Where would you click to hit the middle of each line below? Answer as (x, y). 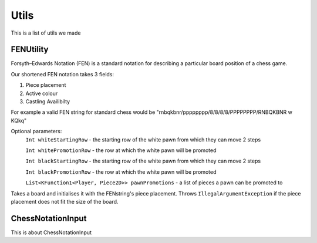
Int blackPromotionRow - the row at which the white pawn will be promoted (121, 172)
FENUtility (30, 50)
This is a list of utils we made (46, 33)
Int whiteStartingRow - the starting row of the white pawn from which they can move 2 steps (143, 139)
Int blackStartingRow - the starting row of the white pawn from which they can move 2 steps (143, 161)
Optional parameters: (36, 131)
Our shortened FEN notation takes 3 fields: (63, 74)
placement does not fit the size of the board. (65, 201)
